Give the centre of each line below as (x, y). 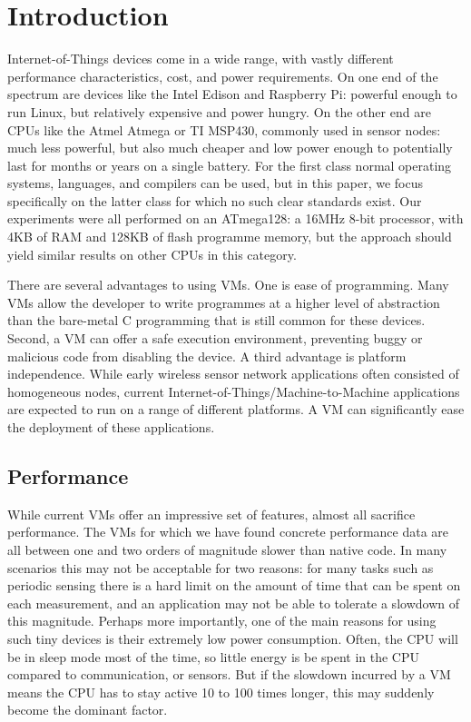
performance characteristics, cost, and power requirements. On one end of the (223, 76)
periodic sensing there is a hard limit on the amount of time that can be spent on (234, 585)
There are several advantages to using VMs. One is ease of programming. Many (228, 285)
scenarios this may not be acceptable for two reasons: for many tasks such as (221, 567)
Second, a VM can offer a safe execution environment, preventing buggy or (215, 338)
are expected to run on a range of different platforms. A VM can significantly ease (236, 409)
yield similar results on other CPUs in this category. (152, 254)
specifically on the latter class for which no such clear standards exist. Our (215, 200)
